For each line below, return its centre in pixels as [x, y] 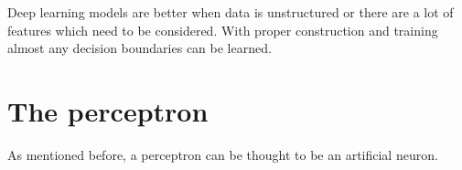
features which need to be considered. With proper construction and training [223, 30]
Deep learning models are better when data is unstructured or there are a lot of [231, 12]
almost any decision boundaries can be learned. [140, 48]
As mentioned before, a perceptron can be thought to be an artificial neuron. [223, 154]
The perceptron [108, 110]
